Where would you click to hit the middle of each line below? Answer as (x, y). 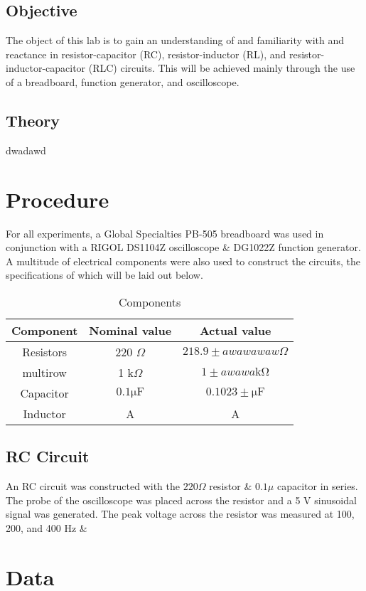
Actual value (235, 330)
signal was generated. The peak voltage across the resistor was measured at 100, (180, 514)
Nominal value (130, 330)
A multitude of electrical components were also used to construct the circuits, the (183, 261)
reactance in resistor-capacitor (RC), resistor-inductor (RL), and (146, 54)
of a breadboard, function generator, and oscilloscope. (123, 81)
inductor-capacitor (46, 68)
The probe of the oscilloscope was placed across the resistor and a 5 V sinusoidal (181, 500)
